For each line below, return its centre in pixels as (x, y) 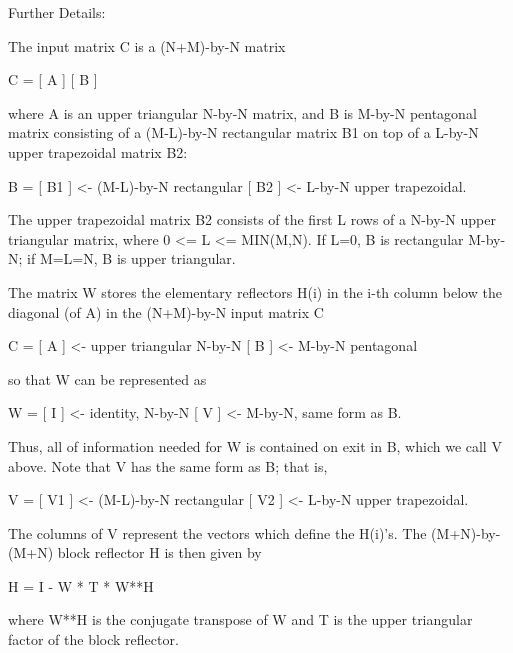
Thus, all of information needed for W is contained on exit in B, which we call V (255, 445)
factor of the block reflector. (93, 639)
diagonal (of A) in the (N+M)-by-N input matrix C (166, 311)
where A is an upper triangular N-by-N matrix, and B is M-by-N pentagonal (242, 112)
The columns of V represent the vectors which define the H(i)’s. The (217, 532)
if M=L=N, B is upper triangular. (131, 258)
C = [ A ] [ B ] (53, 79)
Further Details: (57, 12)
